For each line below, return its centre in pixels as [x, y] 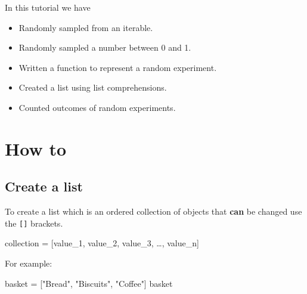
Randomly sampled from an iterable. [86, 27]
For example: [29, 263]
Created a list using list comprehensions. [93, 87]
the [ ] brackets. [34, 223]
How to [36, 148]
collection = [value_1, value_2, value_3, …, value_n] [102, 243]
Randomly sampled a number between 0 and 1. [105, 47]
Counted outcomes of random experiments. [97, 107]
